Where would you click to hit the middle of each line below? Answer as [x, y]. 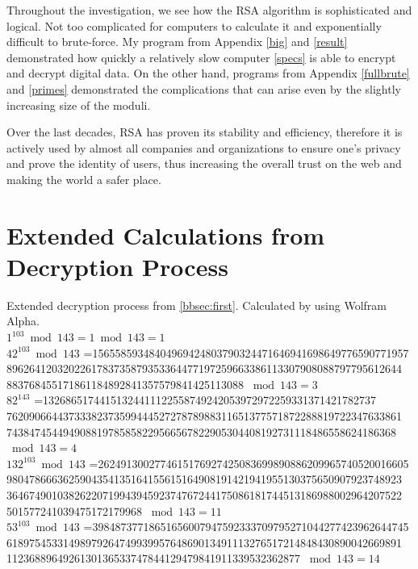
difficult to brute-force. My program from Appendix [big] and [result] [177, 42]
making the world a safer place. [84, 179]
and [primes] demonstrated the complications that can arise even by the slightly [204, 88]
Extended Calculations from [166, 234]
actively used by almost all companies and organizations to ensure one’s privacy [204, 147]
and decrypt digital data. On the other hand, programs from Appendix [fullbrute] [208, 73]
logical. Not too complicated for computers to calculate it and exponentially [194, 25]
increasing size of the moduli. [79, 105]
